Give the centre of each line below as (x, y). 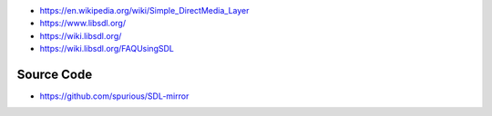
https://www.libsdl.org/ (83, 24)
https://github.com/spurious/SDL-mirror (114, 96)
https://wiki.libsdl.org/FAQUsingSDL (107, 49)
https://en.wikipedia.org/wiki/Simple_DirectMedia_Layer (144, 10)
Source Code (55, 74)
